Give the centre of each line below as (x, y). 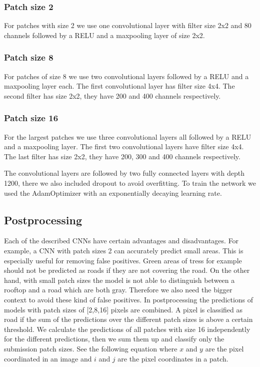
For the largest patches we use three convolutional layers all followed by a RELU (128, 136)
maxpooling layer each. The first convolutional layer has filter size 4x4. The (119, 86)
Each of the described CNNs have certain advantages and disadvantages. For (121, 241)
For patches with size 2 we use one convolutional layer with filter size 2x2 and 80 (128, 25)
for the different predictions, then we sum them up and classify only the (114, 339)
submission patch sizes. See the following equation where (91, 348)
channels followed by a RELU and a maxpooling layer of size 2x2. (104, 35)
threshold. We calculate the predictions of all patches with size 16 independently (127, 329)
